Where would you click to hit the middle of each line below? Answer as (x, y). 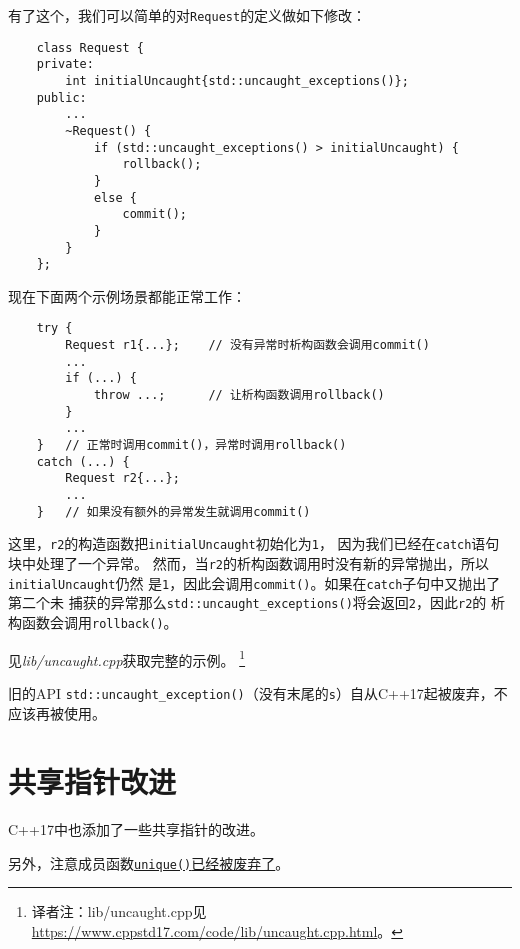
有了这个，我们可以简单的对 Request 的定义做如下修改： (187, 15)
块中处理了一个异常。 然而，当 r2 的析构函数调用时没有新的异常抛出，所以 (248, 562)
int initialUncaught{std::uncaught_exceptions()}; (237, 80)
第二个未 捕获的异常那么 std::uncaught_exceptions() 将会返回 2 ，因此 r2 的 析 (256, 602)
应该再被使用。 (57, 712)
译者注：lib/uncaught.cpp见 (119, 911)
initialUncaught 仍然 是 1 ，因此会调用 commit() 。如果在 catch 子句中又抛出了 (254, 582)
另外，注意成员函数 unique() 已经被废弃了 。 (149, 862)
